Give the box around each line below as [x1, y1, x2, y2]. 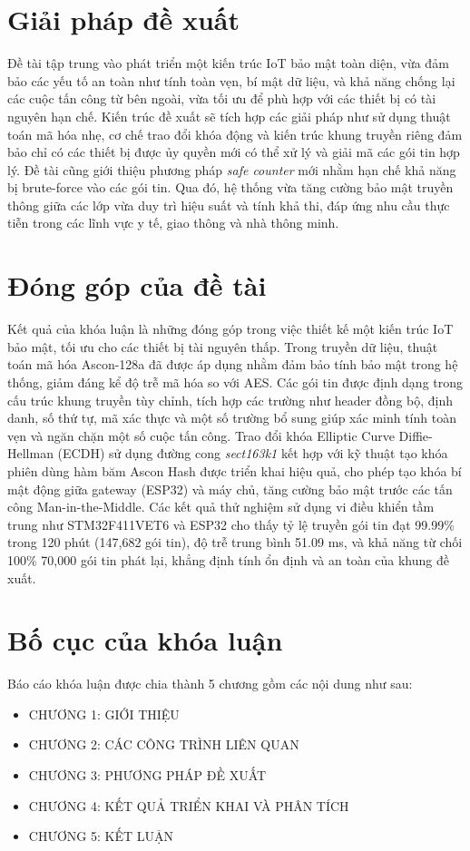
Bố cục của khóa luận [7, 621, 283, 659]
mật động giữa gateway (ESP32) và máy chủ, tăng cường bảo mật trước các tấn [7, 479, 453, 498]
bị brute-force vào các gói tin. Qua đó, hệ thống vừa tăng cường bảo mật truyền [7, 178, 454, 197]
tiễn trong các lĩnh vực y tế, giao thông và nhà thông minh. [7, 213, 339, 232]
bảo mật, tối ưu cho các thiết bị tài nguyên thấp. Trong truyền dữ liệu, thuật [7, 337, 438, 356]
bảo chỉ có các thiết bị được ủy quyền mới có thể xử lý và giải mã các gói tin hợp [7, 142, 460, 161]
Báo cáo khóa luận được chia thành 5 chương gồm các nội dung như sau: [7, 674, 413, 693]
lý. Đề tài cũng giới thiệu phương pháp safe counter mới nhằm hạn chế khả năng [7, 160, 456, 179]
